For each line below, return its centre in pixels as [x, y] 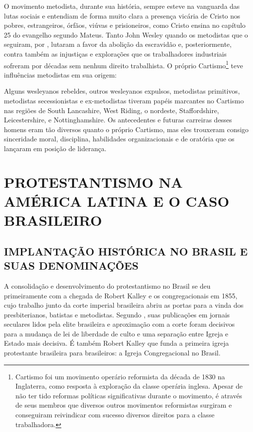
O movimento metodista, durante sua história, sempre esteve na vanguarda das [122, 6]
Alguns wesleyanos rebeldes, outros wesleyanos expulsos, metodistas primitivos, [122, 91]
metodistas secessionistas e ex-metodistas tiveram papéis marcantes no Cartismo [124, 100]
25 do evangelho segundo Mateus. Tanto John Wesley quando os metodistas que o [126, 34]
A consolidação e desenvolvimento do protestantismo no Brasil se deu [107, 285]
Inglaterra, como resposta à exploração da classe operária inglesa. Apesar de [129, 386]
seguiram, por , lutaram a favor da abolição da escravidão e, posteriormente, [118, 44]
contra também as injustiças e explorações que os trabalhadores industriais [115, 53]
